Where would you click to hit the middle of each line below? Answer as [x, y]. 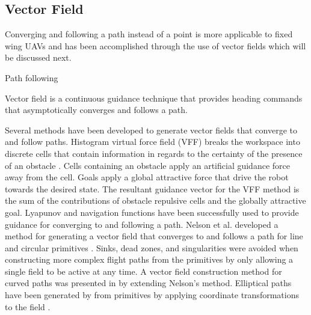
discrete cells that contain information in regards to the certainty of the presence [154, 153]
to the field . [28, 306]
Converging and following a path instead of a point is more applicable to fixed [149, 34]
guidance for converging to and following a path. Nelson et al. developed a [142, 224]
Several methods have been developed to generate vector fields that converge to [151, 130]
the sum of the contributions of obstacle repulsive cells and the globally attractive [155, 200]
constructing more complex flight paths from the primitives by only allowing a [149, 259]
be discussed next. [38, 57]
